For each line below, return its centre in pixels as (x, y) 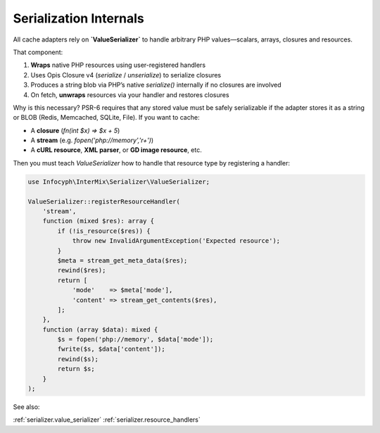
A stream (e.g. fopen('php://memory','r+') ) (92, 140)
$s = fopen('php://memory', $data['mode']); (135, 339)
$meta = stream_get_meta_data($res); (122, 260)
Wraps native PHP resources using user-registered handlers (118, 65)
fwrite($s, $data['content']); (111, 349)
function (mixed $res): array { (99, 221)
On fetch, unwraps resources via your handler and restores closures (130, 94)
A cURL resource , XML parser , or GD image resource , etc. (116, 150)
